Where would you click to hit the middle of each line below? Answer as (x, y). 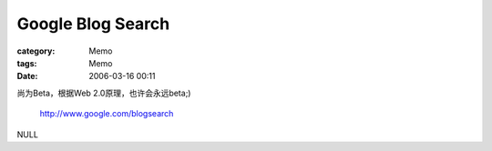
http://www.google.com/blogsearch (107, 114)
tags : (27, 63)
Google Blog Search (93, 24)
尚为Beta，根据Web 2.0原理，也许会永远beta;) (104, 93)
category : (36, 51)
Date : (27, 76)
